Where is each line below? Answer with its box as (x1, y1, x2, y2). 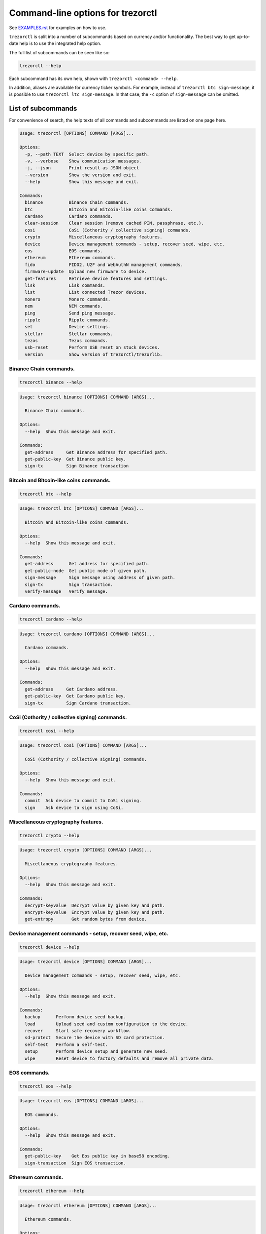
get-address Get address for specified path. (25, 561, 150, 567)
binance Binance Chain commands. (25, 200, 129, 205)
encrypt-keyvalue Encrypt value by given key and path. (25, 909, 165, 915)
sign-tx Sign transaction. (25, 581, 113, 587)
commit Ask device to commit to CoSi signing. (25, 798, 142, 804)
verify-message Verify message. (25, 588, 108, 594)
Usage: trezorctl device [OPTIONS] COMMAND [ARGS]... (19, 959, 152, 964)
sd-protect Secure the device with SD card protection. (25, 1035, 165, 1041)
